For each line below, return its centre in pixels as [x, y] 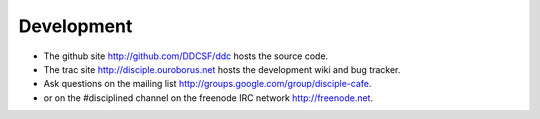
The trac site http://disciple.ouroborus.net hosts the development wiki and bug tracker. [222, 69]
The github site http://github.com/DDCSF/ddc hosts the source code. [186, 56]
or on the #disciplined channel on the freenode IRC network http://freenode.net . [208, 97]
